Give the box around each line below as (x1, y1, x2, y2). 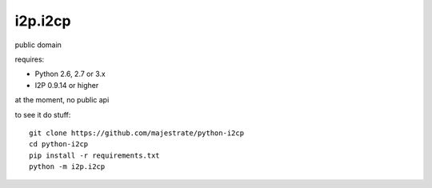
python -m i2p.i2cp (29, 162, 106, 171)
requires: (14, 54, 45, 64)
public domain (14, 40, 62, 50)
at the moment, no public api (14, 95, 110, 105)
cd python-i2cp (29, 140, 89, 149)
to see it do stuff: (14, 110, 71, 119)
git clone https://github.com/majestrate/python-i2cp (29, 128, 244, 138)
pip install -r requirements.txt (29, 150, 160, 160)
